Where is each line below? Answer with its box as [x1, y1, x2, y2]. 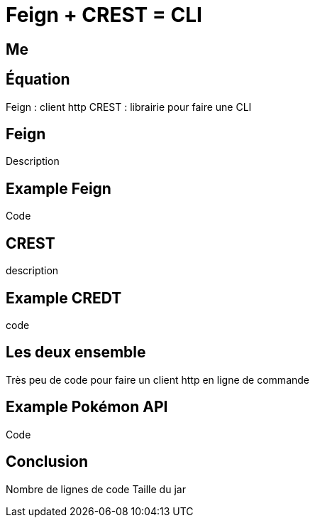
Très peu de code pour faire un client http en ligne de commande [6, 373, 309, 386]
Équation [6, 70, 70, 89]
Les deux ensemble [6, 343, 146, 362]
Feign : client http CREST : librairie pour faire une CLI [6, 100, 252, 113]
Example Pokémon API [6, 398, 168, 416]
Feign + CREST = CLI [6, 3, 202, 27]
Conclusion [6, 453, 89, 471]
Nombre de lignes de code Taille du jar [6, 482, 186, 495]
